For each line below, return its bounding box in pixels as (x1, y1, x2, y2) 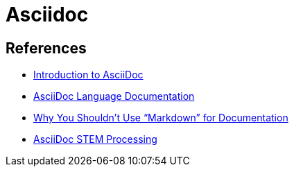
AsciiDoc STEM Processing (33, 133, 157, 146)
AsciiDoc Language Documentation (33, 90, 195, 103)
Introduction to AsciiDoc (33, 69, 144, 81)
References (6, 39, 87, 57)
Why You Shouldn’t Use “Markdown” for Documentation (33, 112, 288, 124)
